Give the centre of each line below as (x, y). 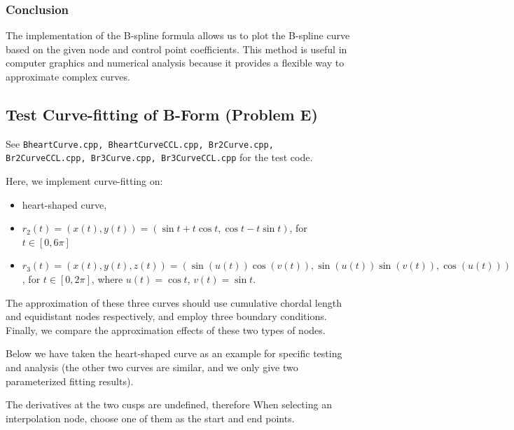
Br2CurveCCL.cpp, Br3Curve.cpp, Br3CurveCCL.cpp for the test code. (159, 157)
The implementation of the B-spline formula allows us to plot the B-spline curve (178, 35)
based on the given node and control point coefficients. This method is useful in (176, 49)
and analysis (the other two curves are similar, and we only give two (152, 367)
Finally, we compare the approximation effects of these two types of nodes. (166, 330)
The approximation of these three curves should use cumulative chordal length (174, 302)
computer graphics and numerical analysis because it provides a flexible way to (175, 63)
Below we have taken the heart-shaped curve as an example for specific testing (174, 353)
